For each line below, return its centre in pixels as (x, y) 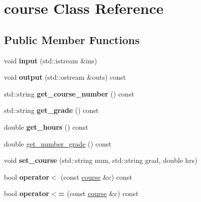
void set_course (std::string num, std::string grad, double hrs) (101, 160)
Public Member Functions (72, 39)
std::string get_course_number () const (69, 93)
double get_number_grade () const (58, 143)
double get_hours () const (46, 126)
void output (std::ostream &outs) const (65, 77)
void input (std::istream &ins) (50, 60)
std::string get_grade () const (51, 110)
